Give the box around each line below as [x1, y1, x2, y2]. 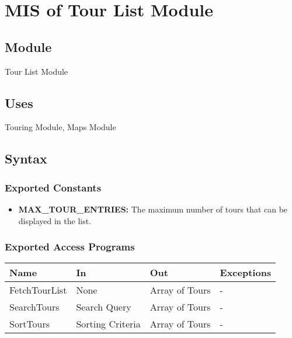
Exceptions [220, 266, 272, 280]
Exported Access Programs [5, 239, 135, 254]
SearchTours [9, 300, 60, 314]
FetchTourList [9, 283, 67, 297]
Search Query [76, 300, 131, 314]
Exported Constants [5, 180, 102, 194]
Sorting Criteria [76, 317, 141, 331]
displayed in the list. [18, 214, 92, 227]
